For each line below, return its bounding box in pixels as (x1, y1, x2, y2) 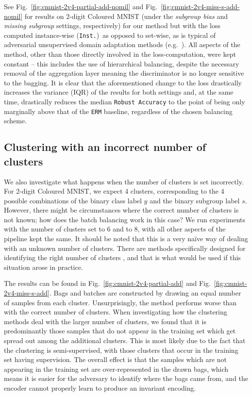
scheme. (4, 115, 27, 126)
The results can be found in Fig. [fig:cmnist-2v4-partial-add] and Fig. (4, 278, 211, 288)
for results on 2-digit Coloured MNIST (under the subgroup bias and (24, 11, 228, 21)
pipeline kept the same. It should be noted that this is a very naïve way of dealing (4, 233, 248, 244)
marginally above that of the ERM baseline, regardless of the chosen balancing (4, 106, 233, 116)
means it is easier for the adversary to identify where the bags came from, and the (4, 373, 249, 383)
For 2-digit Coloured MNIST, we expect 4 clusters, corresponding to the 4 (4, 186, 224, 196)
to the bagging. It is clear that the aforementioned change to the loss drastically (4, 77, 242, 87)
